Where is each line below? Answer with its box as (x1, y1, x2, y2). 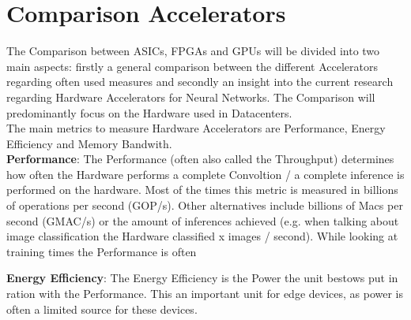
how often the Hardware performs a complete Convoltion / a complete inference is (6, 166, 405, 182)
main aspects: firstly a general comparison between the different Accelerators (6, 58, 378, 74)
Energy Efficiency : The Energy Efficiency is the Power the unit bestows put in (6, 270, 398, 286)
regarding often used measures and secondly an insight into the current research (6, 73, 394, 90)
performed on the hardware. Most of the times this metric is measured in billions (6, 181, 398, 198)
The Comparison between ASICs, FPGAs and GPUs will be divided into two (6, 43, 380, 59)
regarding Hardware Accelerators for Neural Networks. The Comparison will (6, 88, 375, 105)
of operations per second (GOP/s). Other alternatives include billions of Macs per (6, 197, 403, 214)
